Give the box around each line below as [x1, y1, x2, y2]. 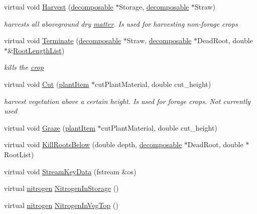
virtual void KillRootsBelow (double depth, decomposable [4, 139, 182, 150]
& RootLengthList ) [8, 45, 65, 55]
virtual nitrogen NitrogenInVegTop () [4, 199, 118, 210]
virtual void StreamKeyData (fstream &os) [4, 166, 137, 176]
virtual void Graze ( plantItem [4, 122, 95, 133]
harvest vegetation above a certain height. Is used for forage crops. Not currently [4, 95, 250, 106]
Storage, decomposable [119, 2, 189, 12]
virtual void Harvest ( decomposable [4, 2, 113, 12]
